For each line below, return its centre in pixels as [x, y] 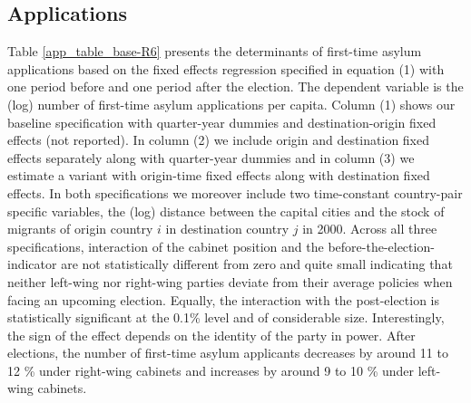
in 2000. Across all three [370, 229]
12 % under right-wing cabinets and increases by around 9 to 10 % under [211, 370]
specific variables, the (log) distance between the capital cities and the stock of [226, 211]
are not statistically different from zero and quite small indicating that [257, 264]
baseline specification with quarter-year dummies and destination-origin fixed [222, 122]
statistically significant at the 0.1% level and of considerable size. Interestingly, [226, 317]
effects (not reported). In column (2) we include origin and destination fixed [219, 140]
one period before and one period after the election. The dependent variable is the [235, 86]
